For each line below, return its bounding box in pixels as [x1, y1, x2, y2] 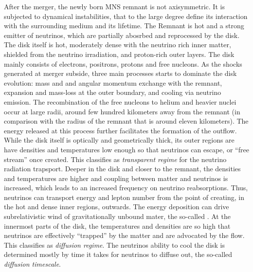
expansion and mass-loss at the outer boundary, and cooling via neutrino [4, 87, 221, 97]
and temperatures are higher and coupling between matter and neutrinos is [4, 173, 228, 183]
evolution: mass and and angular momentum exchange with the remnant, [4, 77, 222, 88]
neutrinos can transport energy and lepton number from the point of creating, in [4, 192, 244, 202]
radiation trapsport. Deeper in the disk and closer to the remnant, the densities [4, 163, 241, 174]
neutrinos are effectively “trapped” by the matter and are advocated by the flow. [4, 230, 245, 240]
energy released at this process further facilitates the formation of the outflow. [4, 125, 237, 135]
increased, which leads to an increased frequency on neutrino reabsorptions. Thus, [4, 182, 248, 193]
